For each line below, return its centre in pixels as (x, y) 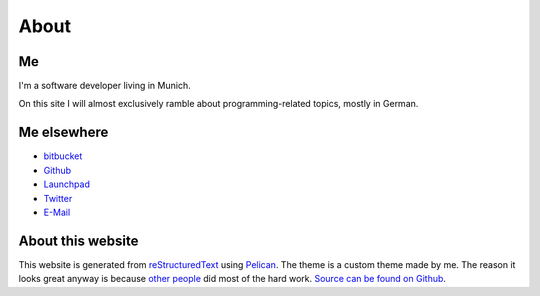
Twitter (58, 198)
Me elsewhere (63, 132)
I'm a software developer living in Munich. (104, 86)
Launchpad (66, 184)
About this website (78, 240)
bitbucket (63, 156)
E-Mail (57, 212)
